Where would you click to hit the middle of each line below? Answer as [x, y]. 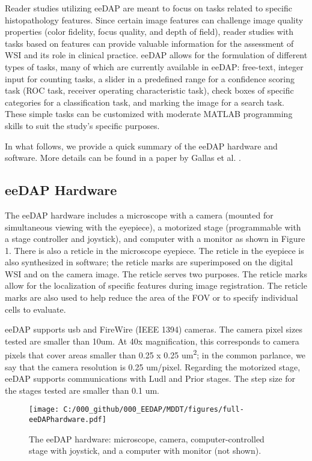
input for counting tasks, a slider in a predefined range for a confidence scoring [150, 78]
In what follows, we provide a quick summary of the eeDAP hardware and [141, 146]
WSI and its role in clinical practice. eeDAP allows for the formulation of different [156, 55]
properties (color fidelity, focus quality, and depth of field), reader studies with [149, 32]
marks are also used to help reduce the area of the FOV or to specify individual [151, 297]
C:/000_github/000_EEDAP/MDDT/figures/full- [154, 410]
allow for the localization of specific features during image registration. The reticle [156, 285]
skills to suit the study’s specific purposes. [82, 125]
